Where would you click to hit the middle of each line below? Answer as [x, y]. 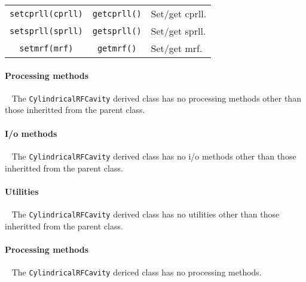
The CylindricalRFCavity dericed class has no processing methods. [137, 272]
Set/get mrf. [177, 48]
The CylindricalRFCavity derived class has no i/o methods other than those [154, 156]
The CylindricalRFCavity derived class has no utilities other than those [146, 214]
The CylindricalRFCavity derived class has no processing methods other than [156, 98]
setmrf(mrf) [46, 48]
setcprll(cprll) [46, 13]
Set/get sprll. [178, 31]
